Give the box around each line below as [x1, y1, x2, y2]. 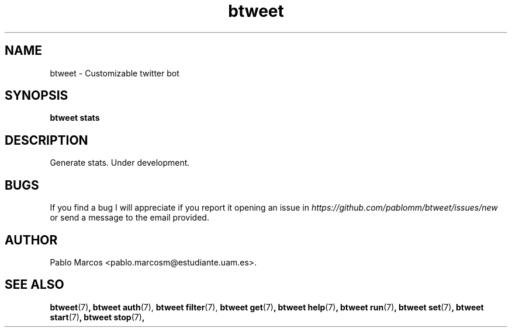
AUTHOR [5, 232, 58, 247]
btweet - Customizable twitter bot [50, 68, 179, 78]
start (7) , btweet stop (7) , [50, 312, 145, 322]
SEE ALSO [5, 277, 64, 292]
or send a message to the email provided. [50, 212, 209, 223]
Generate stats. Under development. [50, 158, 190, 168]
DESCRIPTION [5, 132, 88, 148]
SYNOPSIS [5, 88, 68, 103]
